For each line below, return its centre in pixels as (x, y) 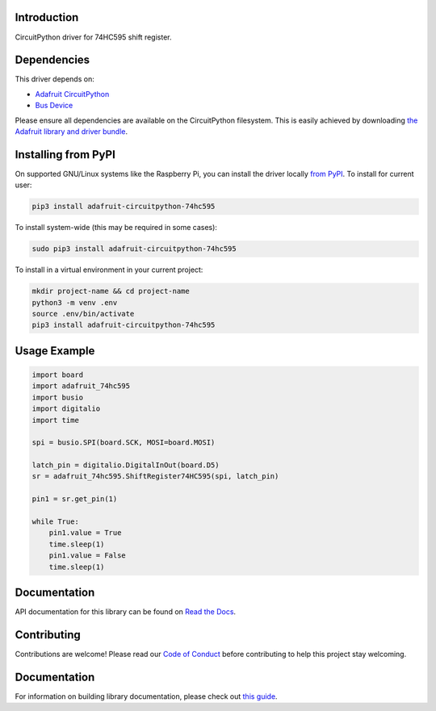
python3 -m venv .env (75, 302)
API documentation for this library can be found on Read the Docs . (126, 612)
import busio (58, 397)
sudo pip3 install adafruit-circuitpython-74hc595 (134, 249)
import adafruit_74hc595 (81, 386)
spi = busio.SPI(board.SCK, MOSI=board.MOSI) (124, 443)
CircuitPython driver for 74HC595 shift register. (93, 37)
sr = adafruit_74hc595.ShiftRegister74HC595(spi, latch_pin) (155, 477)
